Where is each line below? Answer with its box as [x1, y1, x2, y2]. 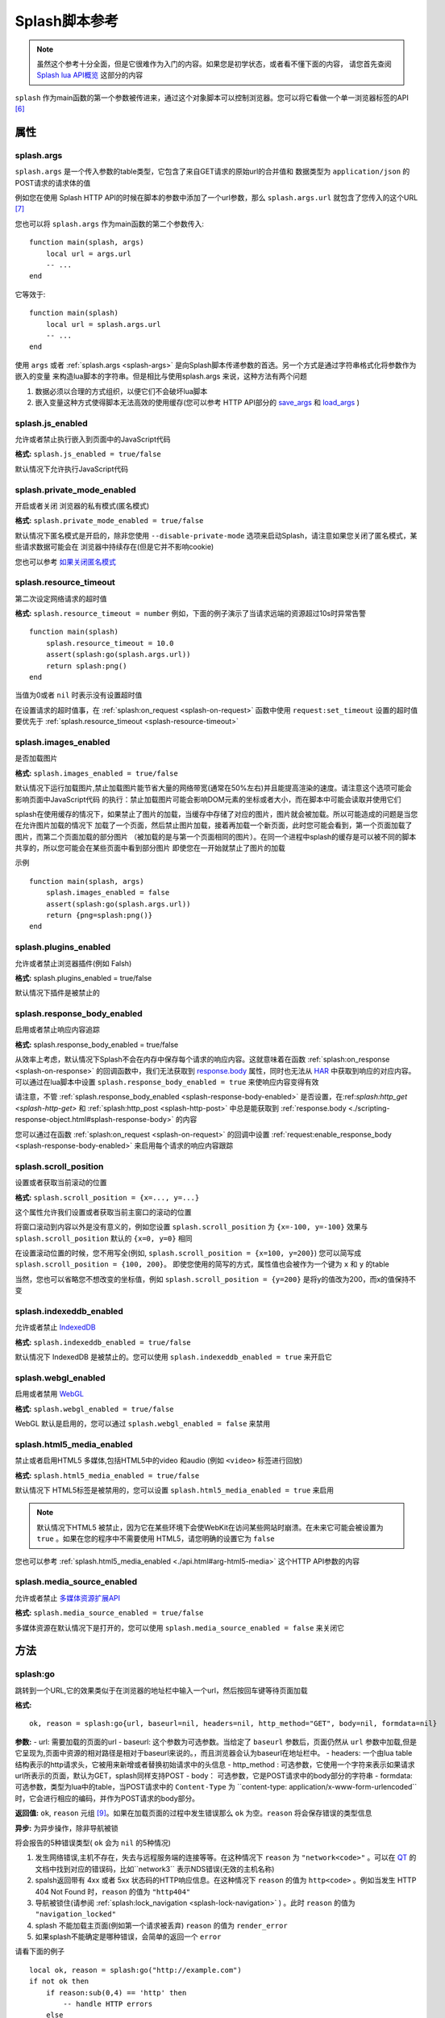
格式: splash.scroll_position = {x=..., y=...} [15, 1192, 200, 1202]
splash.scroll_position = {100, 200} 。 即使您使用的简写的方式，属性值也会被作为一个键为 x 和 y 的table [15, 1259, 390, 1269]
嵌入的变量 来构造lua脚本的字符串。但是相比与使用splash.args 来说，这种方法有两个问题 [15, 371, 308, 381]
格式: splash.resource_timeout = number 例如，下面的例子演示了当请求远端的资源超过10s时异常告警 [15, 609, 367, 618]
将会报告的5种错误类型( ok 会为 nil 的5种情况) [15, 1837, 171, 1848]
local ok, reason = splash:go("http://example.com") [29, 1966, 242, 1974]
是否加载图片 [15, 753, 58, 763]
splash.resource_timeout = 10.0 [45, 638, 174, 647]
